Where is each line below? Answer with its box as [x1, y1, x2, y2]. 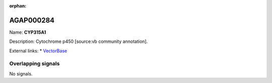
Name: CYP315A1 [9, 29, 46, 35]
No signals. [9, 70, 33, 76]
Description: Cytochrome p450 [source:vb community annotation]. [9, 38, 148, 45]
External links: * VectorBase [9, 48, 67, 54]
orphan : [9, 3, 27, 9]
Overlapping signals [9, 60, 60, 67]
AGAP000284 [9, 16, 55, 25]
